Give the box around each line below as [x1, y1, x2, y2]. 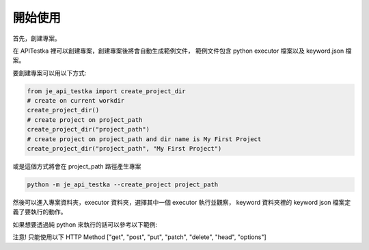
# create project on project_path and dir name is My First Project [27, 135, 262, 143]
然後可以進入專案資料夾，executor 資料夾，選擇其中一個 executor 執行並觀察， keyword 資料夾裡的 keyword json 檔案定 [12, 199, 351, 206]
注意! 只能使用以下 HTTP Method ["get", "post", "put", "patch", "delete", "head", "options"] [12, 233, 266, 241]
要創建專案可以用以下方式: [12, 68, 87, 77]
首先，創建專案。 [12, 34, 61, 42]
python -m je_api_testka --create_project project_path [27, 181, 219, 188]
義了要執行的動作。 [12, 208, 67, 216]
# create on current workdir [27, 97, 125, 105]
